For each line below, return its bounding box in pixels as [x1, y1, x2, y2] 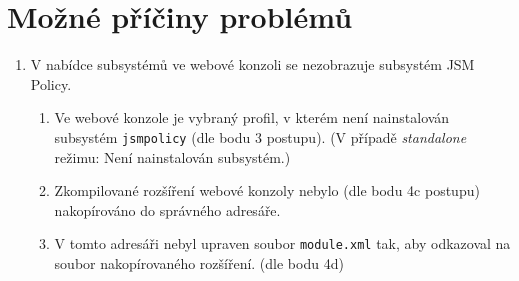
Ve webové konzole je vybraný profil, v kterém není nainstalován [54, 107, 450, 128]
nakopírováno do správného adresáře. [54, 199, 281, 220]
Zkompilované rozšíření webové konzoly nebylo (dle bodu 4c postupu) [54, 180, 480, 201]
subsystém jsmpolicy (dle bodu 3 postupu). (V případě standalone [54, 126, 467, 147]
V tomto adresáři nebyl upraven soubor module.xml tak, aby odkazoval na [54, 233, 511, 254]
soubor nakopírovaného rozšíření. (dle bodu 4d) [54, 253, 344, 273]
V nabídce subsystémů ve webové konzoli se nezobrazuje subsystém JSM [30, 54, 475, 75]
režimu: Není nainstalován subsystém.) [54, 146, 291, 167]
